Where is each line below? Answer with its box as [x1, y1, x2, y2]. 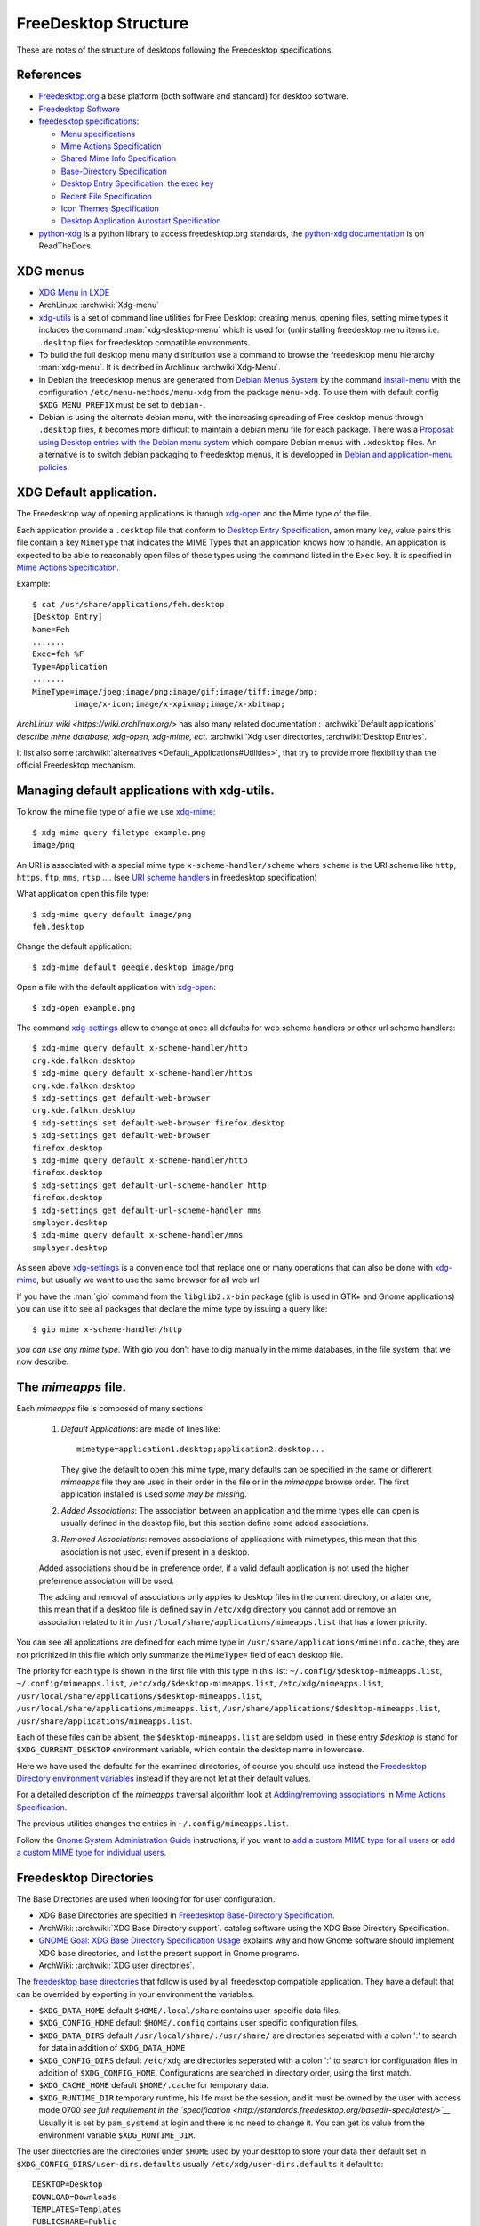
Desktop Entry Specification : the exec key [60, 178, 214, 189]
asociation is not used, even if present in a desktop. [60, 1546, 250, 1557]
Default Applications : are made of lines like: [60, 1423, 221, 1434]
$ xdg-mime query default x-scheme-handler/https [32, 1068, 253, 1078]
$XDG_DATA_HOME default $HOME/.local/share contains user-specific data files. [38, 2005, 341, 2016]
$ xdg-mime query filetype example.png [32, 827, 206, 837]
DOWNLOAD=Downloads [32, 2191, 117, 2202]
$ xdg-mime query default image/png [32, 909, 192, 919]
